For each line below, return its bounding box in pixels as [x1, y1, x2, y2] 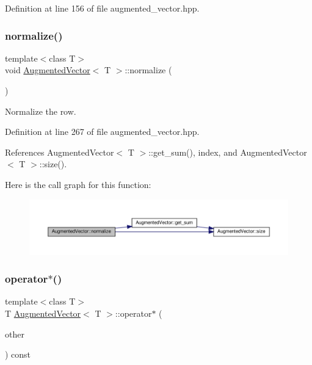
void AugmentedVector [5, 63, 90, 76]
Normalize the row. [5, 104, 76, 117]
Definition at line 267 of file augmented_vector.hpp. [5, 125, 200, 138]
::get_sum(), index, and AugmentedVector [148, 145, 307, 158]
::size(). [39, 157, 67, 170]
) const [5, 348, 31, 361]
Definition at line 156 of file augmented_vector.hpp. [5, 2, 200, 14]
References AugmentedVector [5, 145, 114, 158]
